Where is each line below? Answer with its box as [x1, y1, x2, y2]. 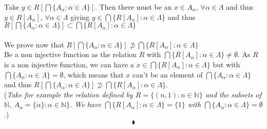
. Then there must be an [95, 2, 172, 12]
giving [70, 11, 90, 22]
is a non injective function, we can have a [4, 59, 134, 69]
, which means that [63, 69, 124, 80]
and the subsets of [205, 89, 262, 99]
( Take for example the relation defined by [4, 89, 133, 99]
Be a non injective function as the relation [4, 49, 137, 60]
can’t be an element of [132, 69, 203, 80]
